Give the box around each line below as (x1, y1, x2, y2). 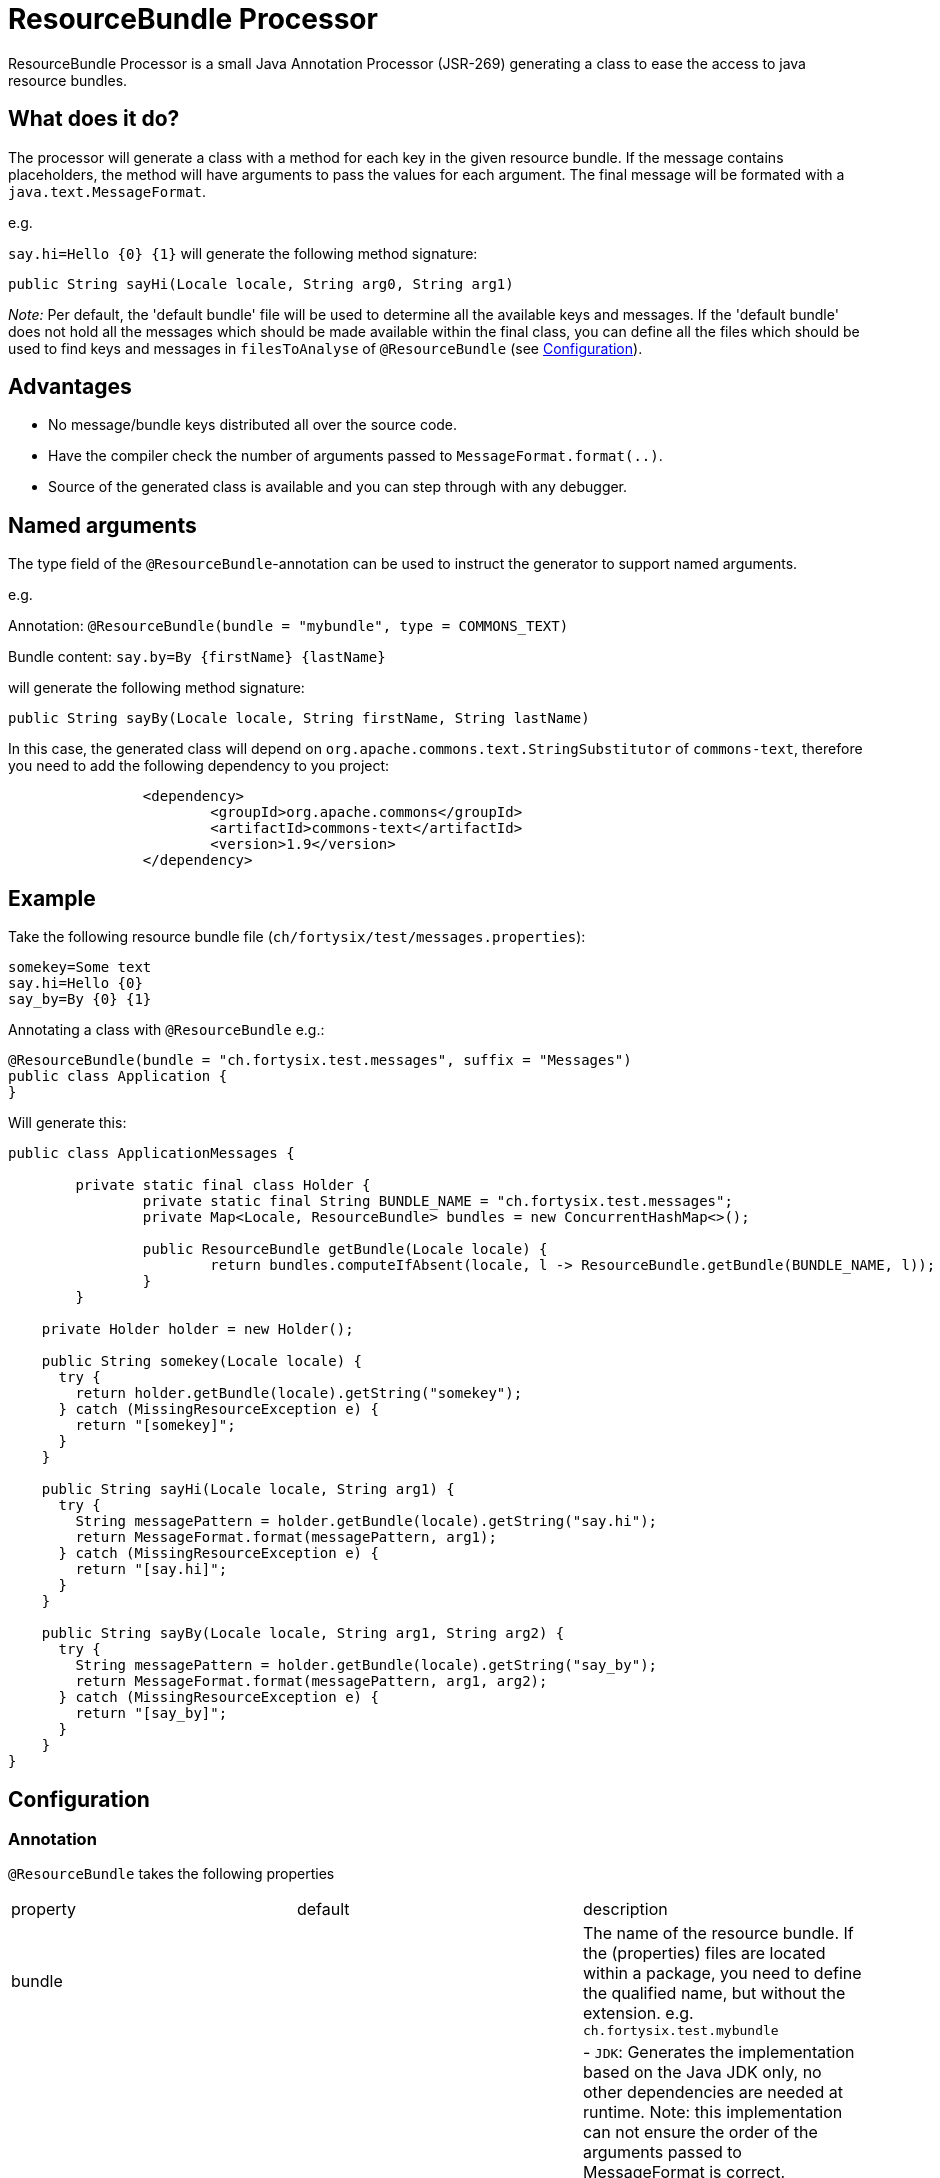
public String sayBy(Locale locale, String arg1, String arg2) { (41, 1625, 565, 1642)
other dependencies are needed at (582, 2082, 843, 2103)
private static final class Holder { (75, 1177, 371, 1194)
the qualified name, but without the (582, 1983, 846, 2004)
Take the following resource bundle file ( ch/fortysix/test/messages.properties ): (8, 928, 586, 946)
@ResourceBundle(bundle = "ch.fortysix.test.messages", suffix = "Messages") (8, 1052, 632, 1069)
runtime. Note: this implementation (582, 2102, 843, 2123)
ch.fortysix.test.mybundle (582, 2023, 779, 2039)
